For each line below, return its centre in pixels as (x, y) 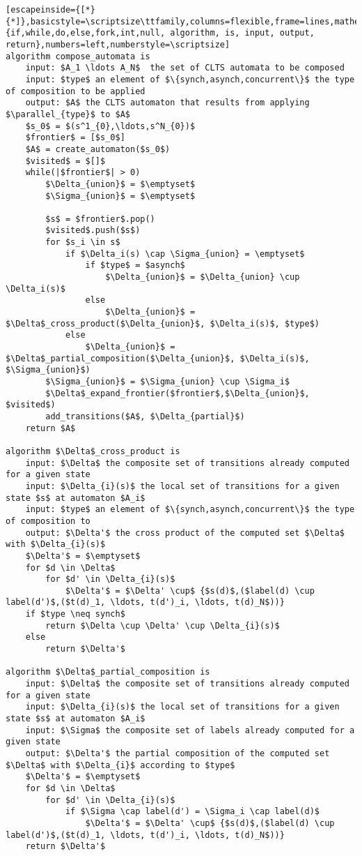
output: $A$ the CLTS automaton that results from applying (167, 103)
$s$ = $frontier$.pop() (100, 219)
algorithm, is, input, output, (242, 33)
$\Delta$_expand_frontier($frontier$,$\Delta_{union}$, (178, 393)
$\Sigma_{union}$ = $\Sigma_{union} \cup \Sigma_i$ (168, 382)
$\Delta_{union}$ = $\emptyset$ (120, 184)
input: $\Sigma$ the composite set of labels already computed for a (190, 730)
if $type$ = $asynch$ (135, 265)
